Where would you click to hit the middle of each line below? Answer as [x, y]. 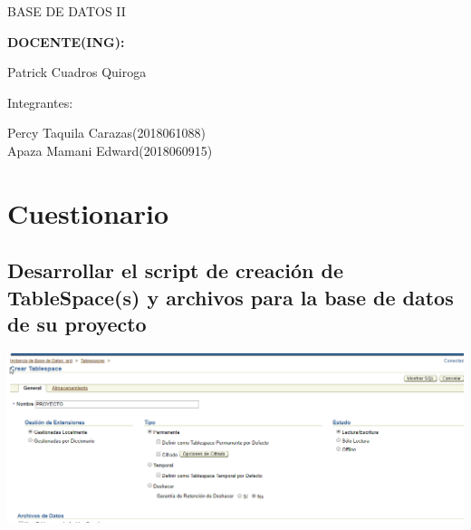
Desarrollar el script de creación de [176, 270]
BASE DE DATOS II [67, 11]
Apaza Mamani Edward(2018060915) [110, 150]
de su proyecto [77, 324]
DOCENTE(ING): [66, 41]
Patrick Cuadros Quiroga [77, 72]
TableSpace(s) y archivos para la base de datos [231, 297]
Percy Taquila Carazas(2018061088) [106, 133]
